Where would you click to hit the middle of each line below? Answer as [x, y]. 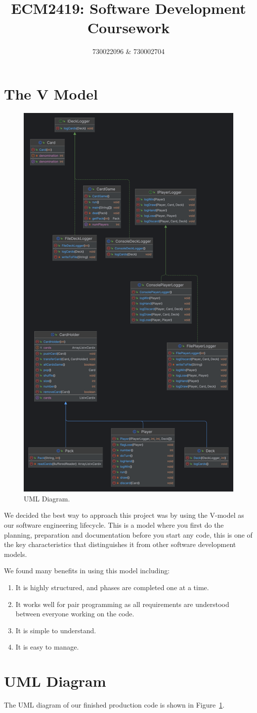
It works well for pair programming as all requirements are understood [122, 604]
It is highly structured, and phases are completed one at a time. [112, 587]
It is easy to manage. [47, 647]
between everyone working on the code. [75, 614]
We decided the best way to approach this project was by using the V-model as [124, 515]
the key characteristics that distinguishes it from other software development [120, 544]
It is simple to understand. [56, 630]
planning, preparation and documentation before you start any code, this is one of [128, 534]
